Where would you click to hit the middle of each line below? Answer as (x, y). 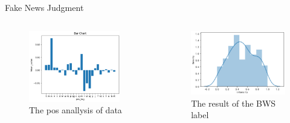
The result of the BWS (234, 103)
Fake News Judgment (44, 7)
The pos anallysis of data (76, 110)
